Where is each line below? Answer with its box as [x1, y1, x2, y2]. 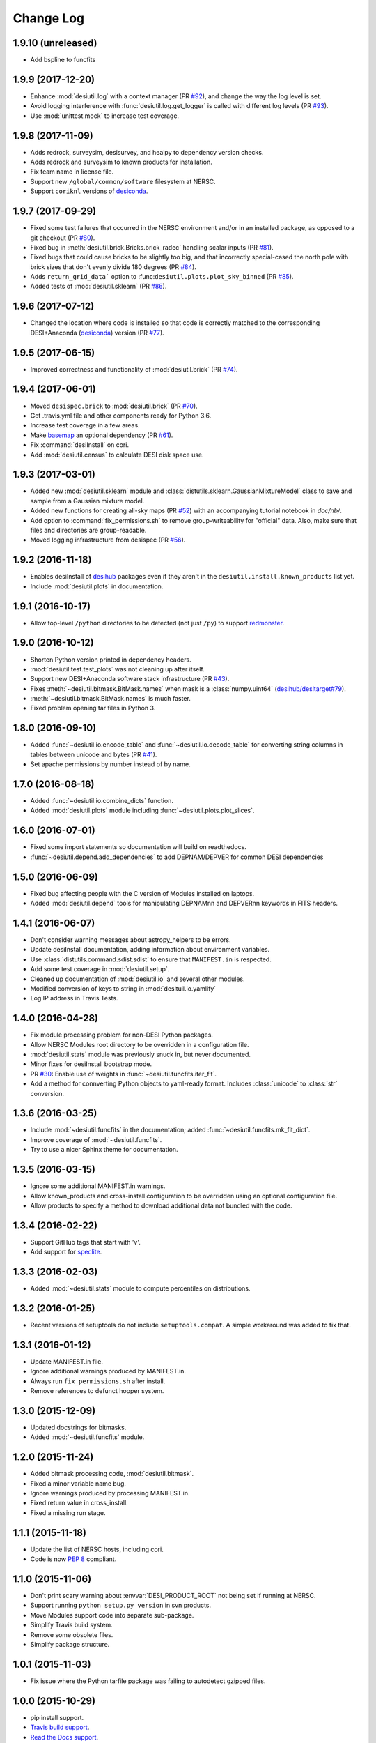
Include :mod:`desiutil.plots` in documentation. [30, 582, 164, 591]
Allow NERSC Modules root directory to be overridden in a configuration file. [30, 1040, 249, 1049]
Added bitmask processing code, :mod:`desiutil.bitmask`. [30, 1470, 194, 1478]
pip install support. [30, 1713, 84, 1721]
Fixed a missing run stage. [30, 1508, 106, 1516]
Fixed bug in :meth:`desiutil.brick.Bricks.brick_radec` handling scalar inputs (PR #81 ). [30, 243, 274, 251]
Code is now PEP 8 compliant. [30, 1555, 117, 1563]
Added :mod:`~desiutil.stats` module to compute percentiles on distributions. [30, 1284, 251, 1293]
